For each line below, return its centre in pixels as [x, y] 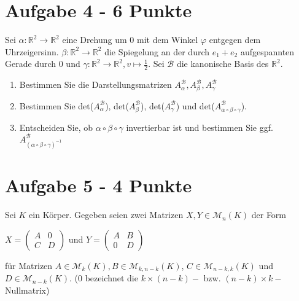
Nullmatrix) [27, 290]
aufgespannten [267, 51]
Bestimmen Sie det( [56, 105]
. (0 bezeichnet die [103, 278]
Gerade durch [31, 64]
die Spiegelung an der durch [157, 51]
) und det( [195, 105]
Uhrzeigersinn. [32, 51]
